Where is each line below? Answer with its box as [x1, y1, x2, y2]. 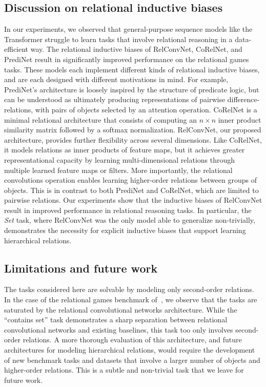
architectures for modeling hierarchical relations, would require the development [4, 344, 255, 355]
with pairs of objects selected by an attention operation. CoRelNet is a [35, 104, 257, 114]
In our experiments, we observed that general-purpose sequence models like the [4, 24, 253, 34]
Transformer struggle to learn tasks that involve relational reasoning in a [4, 33, 233, 44]
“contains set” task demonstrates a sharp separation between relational [4, 314, 228, 325]
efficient [4, 44, 29, 54]
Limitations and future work [4, 260, 158, 276]
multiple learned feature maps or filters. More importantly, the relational [4, 164, 233, 175]
